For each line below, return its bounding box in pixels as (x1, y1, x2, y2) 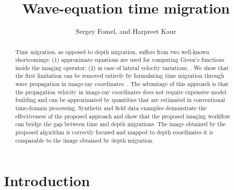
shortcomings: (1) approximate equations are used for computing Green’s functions (15, 56, 224, 64)
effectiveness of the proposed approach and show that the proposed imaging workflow (15, 112, 231, 120)
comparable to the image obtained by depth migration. (15, 136, 154, 144)
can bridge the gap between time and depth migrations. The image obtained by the (15, 120, 226, 128)
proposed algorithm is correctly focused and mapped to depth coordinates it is (15, 128, 213, 136)
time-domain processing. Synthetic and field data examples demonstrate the (15, 104, 207, 112)
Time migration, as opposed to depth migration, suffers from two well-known (15, 47, 209, 56)
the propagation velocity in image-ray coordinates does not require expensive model (15, 88, 227, 96)
